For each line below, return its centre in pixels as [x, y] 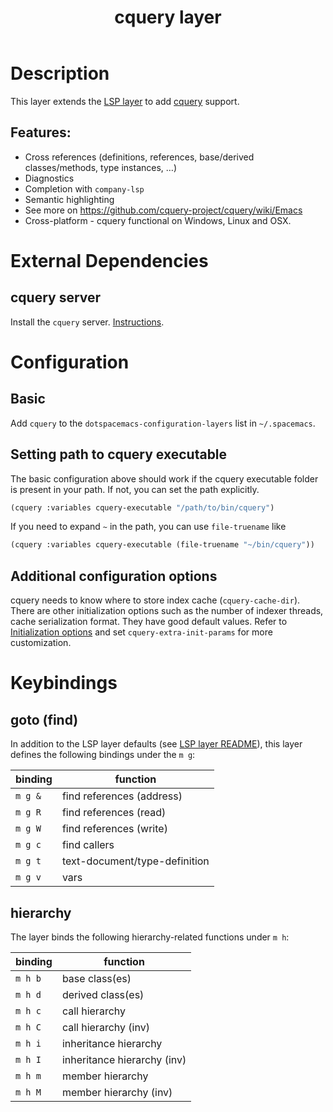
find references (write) [114, 829]
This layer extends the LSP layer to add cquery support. [125, 101]
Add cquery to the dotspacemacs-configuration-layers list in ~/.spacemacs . [163, 423]
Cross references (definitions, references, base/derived [139, 157]
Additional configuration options [114, 576]
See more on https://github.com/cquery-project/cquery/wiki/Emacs [163, 210]
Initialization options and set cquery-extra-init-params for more [141, 632]
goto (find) [44, 719]
